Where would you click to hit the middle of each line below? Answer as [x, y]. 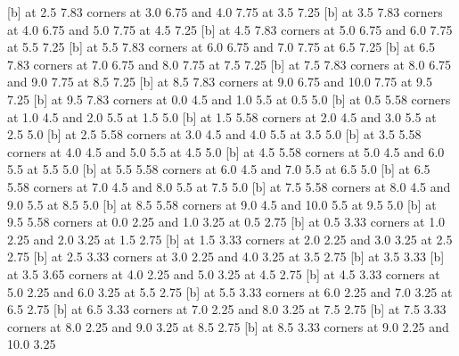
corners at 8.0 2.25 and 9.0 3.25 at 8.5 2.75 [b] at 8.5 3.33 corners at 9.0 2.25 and [228, 326]
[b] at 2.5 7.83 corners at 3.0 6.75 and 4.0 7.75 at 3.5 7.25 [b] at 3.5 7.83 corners [225, 12]
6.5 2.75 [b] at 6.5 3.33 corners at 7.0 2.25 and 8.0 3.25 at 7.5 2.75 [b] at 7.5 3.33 [227, 309]
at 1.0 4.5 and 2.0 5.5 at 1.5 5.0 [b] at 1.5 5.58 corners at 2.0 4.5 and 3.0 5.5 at [222, 116]
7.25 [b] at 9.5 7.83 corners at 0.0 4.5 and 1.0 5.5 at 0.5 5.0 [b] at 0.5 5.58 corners [229, 99]
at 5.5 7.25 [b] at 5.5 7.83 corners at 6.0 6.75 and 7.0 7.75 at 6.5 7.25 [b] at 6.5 [221, 47]
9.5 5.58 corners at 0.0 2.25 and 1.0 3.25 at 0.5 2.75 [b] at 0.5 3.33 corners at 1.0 [226, 222]
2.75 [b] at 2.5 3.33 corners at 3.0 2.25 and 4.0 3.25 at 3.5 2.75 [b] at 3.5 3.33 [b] [226, 257]
